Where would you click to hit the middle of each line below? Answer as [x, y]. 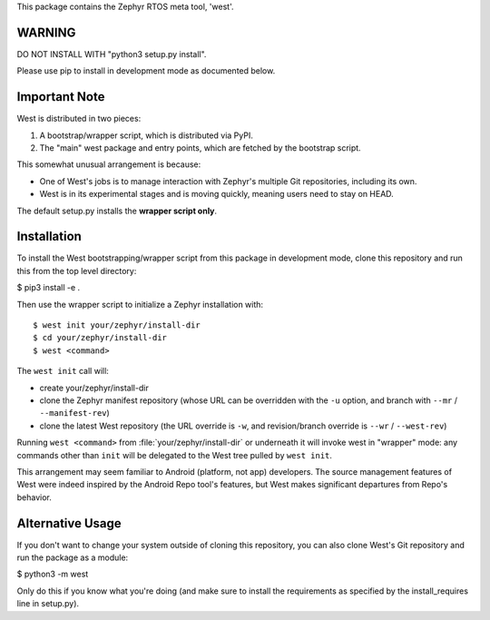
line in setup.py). [48, 604]
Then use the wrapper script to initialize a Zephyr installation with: [140, 304]
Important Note [61, 97]
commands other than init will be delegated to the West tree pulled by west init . [175, 455]
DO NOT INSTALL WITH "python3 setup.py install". [112, 54]
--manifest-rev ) [75, 413]
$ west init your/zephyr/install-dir [117, 325]
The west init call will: [63, 371]
